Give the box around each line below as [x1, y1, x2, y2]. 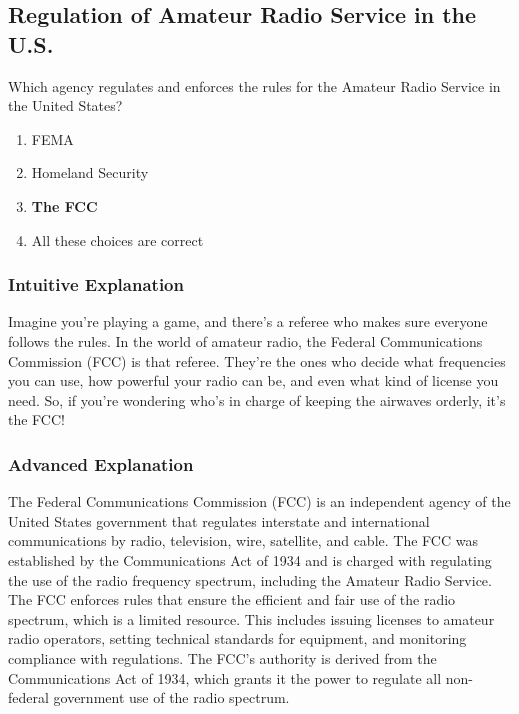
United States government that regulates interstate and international [8, 510, 430, 531]
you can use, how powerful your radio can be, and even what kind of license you [8, 370, 499, 391]
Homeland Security [31, 162, 149, 183]
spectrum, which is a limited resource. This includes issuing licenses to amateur [8, 608, 495, 629]
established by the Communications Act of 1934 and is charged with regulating [8, 549, 492, 570]
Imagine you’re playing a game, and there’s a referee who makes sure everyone [8, 311, 488, 332]
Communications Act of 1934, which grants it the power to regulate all [8, 667, 442, 688]
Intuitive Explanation [8, 272, 184, 297]
